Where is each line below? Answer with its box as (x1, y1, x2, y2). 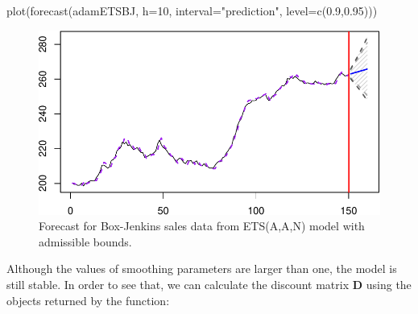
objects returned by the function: (6, 291, 170, 308)
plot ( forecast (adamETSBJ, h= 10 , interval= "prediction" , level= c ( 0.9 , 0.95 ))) (6, 2, 378, 19)
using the (366, 276, 412, 292)
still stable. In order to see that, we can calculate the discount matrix (6, 276, 350, 292)
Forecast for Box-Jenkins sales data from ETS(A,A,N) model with (39, 217, 365, 234)
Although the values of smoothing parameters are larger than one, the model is (6, 260, 397, 277)
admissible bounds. (39, 233, 132, 250)
